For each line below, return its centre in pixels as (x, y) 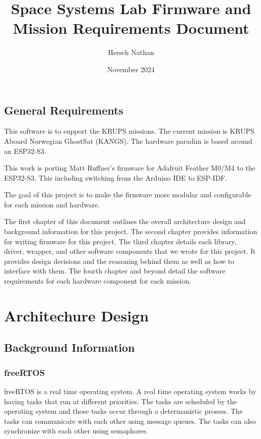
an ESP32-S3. (25, 151)
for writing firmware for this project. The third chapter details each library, (120, 241)
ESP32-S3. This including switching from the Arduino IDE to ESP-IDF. (116, 177)
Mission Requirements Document (131, 28)
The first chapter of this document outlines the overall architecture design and (125, 221)
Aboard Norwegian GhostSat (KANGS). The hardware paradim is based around (128, 141)
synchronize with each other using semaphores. (76, 431)
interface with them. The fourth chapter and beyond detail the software (115, 271)
